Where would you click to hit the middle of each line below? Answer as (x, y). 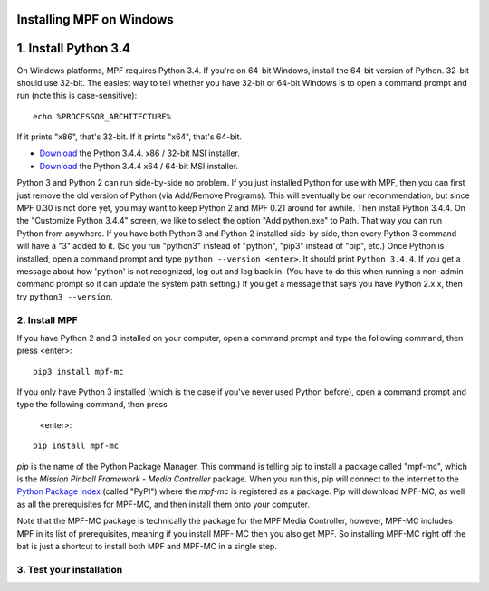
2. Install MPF (47, 319)
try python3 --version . (65, 296)
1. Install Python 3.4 (74, 48)
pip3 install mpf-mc (78, 372)
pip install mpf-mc (76, 446)
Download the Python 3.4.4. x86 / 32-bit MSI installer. (139, 153)
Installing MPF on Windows (95, 19)
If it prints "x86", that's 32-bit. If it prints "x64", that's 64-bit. (129, 137)
